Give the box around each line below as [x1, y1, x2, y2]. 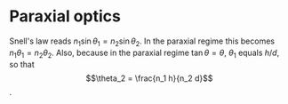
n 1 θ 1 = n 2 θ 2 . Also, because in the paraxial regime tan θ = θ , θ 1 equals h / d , [9, 47, 280, 60]
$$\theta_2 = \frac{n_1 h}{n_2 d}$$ [85, 73, 213, 84]
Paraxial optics [9, 6, 122, 27]
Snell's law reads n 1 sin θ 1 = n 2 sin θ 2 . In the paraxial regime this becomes [9, 36, 276, 48]
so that [9, 59, 36, 69]
